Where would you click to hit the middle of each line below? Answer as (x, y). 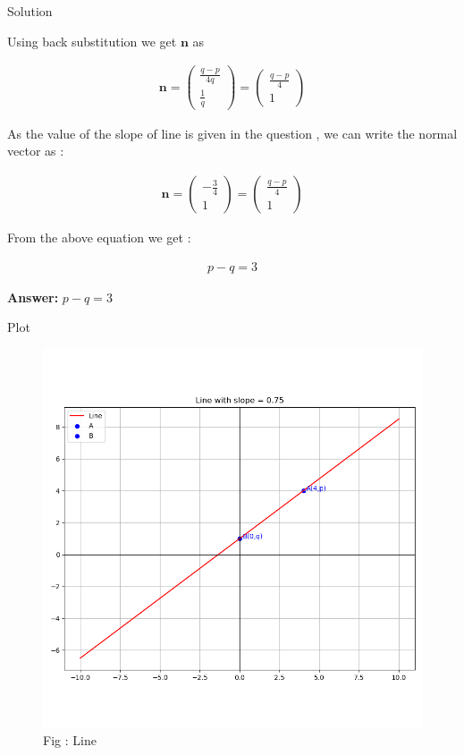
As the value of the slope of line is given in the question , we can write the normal (232, 133)
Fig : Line (70, 740)
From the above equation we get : (99, 238)
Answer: (33, 297)
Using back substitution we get (92, 41)
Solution (30, 11)
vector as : (36, 151)
